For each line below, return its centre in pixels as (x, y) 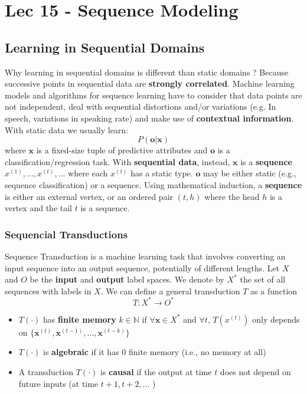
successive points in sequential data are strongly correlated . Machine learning (150, 83)
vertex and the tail (38, 208)
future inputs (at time (58, 383)
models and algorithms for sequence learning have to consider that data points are (153, 95)
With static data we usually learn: (67, 129)
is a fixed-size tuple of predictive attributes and (122, 150)
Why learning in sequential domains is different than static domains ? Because (147, 72)
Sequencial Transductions (66, 234)
